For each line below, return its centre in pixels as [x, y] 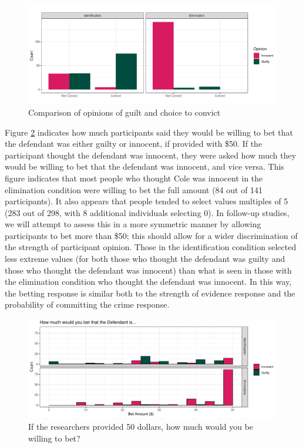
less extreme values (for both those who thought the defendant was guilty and [145, 259]
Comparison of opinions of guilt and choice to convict [124, 112]
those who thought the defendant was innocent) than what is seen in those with [148, 270]
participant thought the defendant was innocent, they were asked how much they [151, 155]
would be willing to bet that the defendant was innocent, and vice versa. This [144, 166]
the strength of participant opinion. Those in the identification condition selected [151, 247]
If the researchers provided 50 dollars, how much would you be [141, 426]
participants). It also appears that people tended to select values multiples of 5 [147, 201]
